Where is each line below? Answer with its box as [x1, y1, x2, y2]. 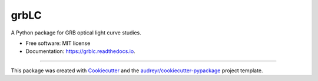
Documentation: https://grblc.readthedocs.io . [25, 48, 135, 55]
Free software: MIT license [25, 40, 91, 47]
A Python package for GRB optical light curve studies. [11, 29, 141, 36]
